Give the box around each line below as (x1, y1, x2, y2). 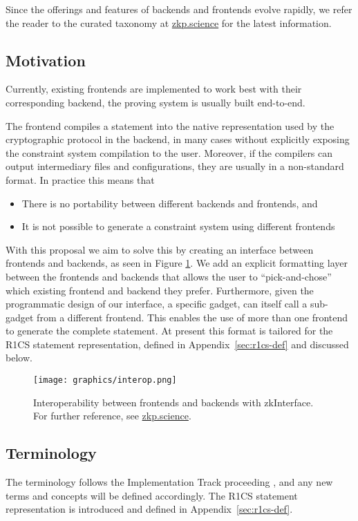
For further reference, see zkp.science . (33, 408, 191, 423)
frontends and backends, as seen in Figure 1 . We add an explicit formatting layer (6, 256, 348, 270)
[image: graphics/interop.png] (33, 375, 177, 386)
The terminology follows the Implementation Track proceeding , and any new (6, 475, 333, 489)
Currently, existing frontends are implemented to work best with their (6, 82, 302, 96)
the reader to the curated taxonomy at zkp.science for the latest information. (6, 15, 332, 30)
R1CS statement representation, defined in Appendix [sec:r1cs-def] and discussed (6, 337, 349, 351)
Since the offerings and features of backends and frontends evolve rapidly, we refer (6, 2, 352, 16)
